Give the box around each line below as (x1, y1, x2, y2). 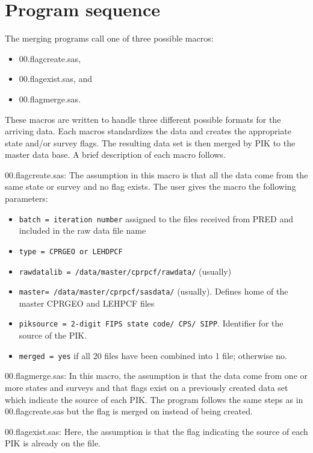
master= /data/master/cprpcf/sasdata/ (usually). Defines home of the (19, 285, 288, 298)
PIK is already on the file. (5, 437, 101, 449)
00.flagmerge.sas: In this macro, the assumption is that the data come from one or (5, 369, 308, 382)
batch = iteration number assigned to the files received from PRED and (19, 212, 294, 225)
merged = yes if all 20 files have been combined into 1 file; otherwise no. (19, 349, 287, 361)
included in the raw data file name (19, 224, 146, 237)
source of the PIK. (19, 329, 87, 342)
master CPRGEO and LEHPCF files (19, 296, 155, 309)
